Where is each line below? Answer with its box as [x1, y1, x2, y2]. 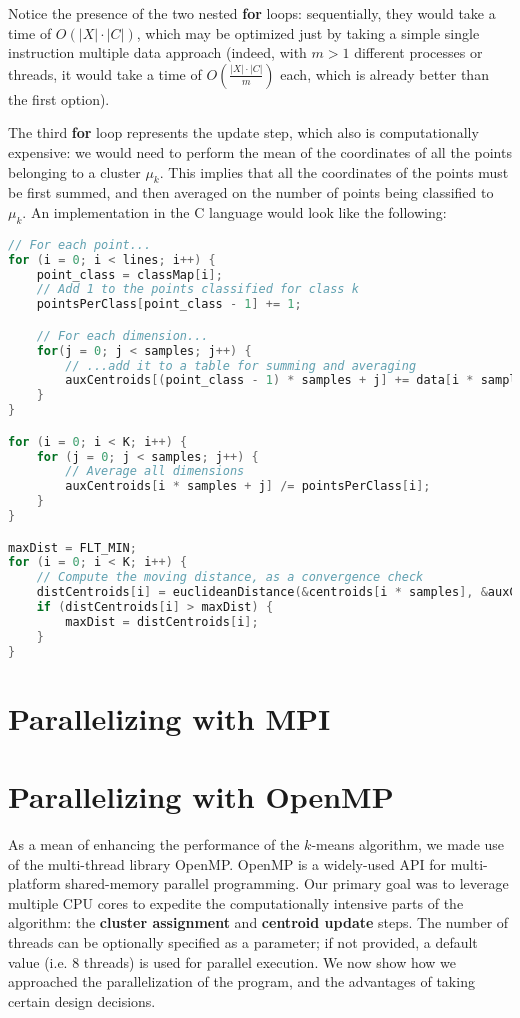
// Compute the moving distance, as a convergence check [36, 570, 424, 585]
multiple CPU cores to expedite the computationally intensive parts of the [8, 892, 464, 913]
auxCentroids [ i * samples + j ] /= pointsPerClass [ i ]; [65, 479, 431, 494]
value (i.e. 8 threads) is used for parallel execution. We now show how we [8, 951, 456, 972]
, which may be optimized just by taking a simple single [136, 22, 480, 43]
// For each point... [8, 237, 152, 252]
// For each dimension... [36, 328, 209, 343]
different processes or [354, 42, 483, 63]
